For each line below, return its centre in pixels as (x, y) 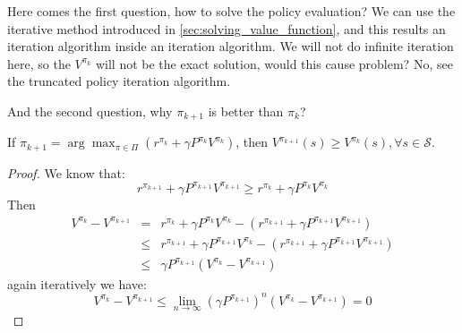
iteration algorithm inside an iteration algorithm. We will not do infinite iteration (231, 46)
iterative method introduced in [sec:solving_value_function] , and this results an (227, 28)
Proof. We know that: (66, 172)
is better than (246, 111)
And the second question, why (90, 111)
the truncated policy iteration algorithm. (119, 81)
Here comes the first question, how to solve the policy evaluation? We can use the (231, 11)
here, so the (39, 63)
